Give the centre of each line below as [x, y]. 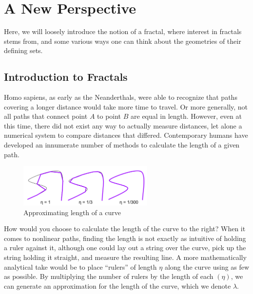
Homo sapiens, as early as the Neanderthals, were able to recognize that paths [121, 97]
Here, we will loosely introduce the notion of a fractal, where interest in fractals [123, 31]
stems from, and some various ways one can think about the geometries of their [123, 41]
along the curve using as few [207, 266]
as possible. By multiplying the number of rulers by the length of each [109, 276]
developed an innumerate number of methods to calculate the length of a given [122, 145]
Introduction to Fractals [66, 77]
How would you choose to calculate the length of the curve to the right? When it [125, 229]
